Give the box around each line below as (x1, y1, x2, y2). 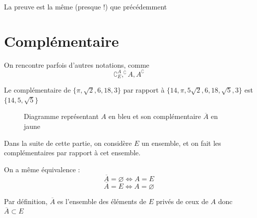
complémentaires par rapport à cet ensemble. (4, 147, 141, 158)
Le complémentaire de (4, 85, 71, 95)
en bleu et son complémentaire (108, 111, 201, 121)
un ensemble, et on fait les (141, 137, 221, 148)
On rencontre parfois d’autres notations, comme (4, 59, 149, 70)
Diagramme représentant (24, 111, 99, 121)
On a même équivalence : (4, 164, 80, 174)
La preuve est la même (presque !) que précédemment (4, 1, 167, 11)
